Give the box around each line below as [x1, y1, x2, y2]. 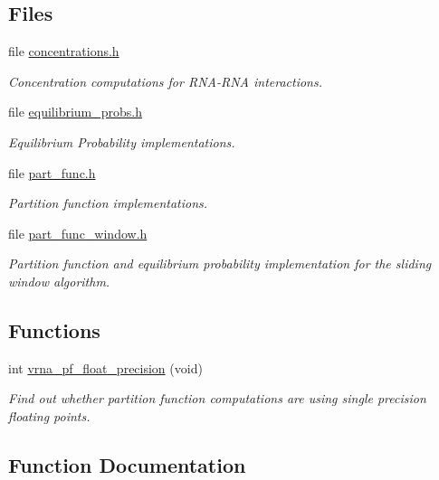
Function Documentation [8, 450, 246, 478]
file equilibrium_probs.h [8, 102, 142, 121]
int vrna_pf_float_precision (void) [8, 358, 203, 377]
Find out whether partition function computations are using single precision [8, 389, 426, 408]
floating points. [8, 406, 91, 425]
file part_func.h [8, 163, 96, 182]
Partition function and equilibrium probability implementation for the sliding [8, 254, 432, 273]
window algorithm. [8, 271, 110, 290]
